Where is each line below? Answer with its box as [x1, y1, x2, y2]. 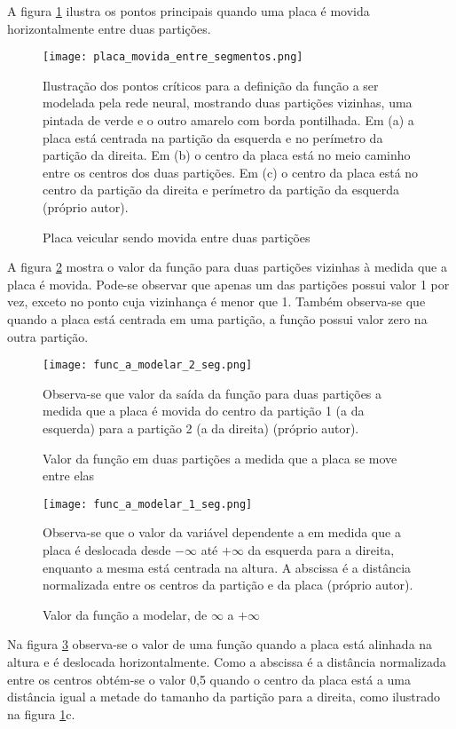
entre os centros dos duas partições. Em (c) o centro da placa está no [43, 162, 419, 181]
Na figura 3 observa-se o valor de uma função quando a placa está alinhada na [7, 635, 433, 654]
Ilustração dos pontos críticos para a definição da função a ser [43, 75, 379, 94]
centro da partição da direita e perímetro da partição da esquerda [43, 180, 400, 199]
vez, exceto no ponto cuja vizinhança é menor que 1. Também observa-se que [7, 292, 426, 311]
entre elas [43, 466, 95, 485]
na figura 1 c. [7, 704, 75, 723]
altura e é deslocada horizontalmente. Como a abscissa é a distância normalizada [7, 653, 446, 670]
